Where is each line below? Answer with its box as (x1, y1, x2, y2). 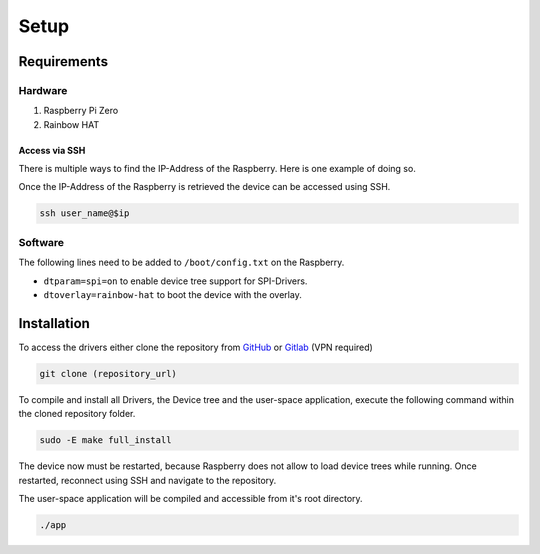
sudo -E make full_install (39, 435, 172, 446)
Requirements (18, 53, 109, 70)
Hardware (18, 83, 68, 97)
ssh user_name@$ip (39, 208, 130, 219)
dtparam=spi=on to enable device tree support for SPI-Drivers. (43, 275, 308, 287)
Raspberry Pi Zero (43, 105, 119, 117)
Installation (18, 315, 90, 332)
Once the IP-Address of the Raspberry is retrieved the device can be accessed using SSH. (18, 181, 391, 193)
